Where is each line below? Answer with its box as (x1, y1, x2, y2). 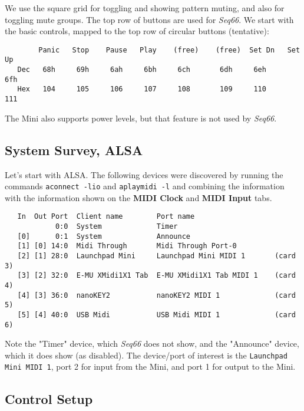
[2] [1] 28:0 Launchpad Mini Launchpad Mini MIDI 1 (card (17, 251, 296, 260)
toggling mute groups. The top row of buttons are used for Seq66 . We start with (5, 13, 294, 25)
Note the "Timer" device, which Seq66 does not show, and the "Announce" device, (5, 337, 299, 350)
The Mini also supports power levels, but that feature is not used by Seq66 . (5, 111, 277, 124)
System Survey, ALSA (5, 140, 143, 159)
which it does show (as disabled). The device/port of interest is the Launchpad (5, 348, 288, 361)
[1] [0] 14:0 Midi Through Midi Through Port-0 (17, 242, 237, 251)
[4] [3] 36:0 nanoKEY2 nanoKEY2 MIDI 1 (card (17, 291, 296, 300)
